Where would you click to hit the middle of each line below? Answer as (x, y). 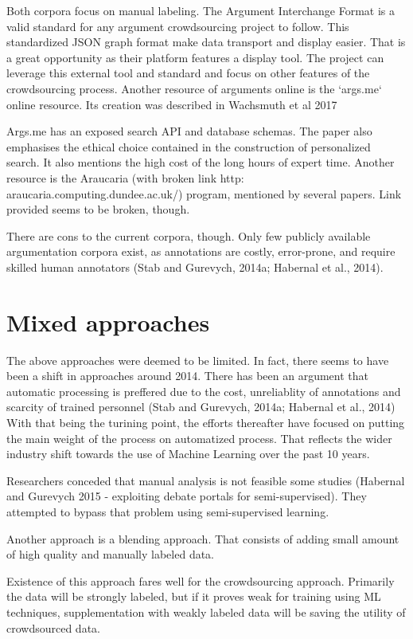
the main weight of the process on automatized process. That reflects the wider (199, 438)
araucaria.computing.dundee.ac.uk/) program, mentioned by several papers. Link (204, 193)
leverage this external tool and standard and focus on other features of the (188, 73)
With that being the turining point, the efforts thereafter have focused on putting (206, 422)
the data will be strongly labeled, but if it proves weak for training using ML (194, 596)
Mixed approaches (108, 321)
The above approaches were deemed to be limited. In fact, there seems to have (198, 360)
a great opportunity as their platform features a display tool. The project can (195, 57)
